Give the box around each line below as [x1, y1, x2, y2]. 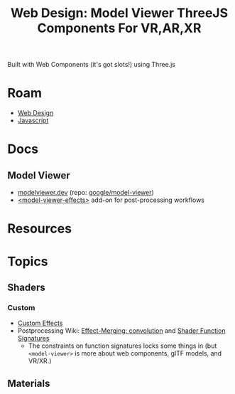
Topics [7, 253, 48, 270]
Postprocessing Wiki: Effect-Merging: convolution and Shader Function [17, 326, 226, 335]
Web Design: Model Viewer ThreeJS [10, 5, 229, 21]
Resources [7, 220, 72, 237]
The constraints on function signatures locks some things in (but [28, 341, 217, 350]
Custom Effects [17, 319, 63, 328]
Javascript [17, 116, 49, 125]
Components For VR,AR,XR [37, 20, 202, 36]
